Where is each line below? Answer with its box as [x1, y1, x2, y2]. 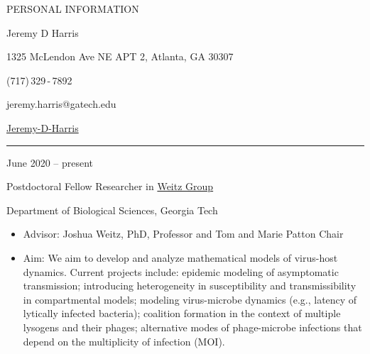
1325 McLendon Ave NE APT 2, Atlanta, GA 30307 [6, 49, 234, 64]
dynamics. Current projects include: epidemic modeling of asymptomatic [23, 264, 339, 279]
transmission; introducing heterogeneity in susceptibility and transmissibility [23, 278, 357, 293]
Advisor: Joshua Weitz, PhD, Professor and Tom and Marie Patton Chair [23, 226, 344, 241]
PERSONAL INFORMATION [6, 1, 139, 16]
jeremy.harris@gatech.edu [6, 96, 116, 111]
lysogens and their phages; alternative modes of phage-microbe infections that [23, 319, 362, 334]
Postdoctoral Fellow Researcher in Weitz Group [6, 179, 214, 194]
